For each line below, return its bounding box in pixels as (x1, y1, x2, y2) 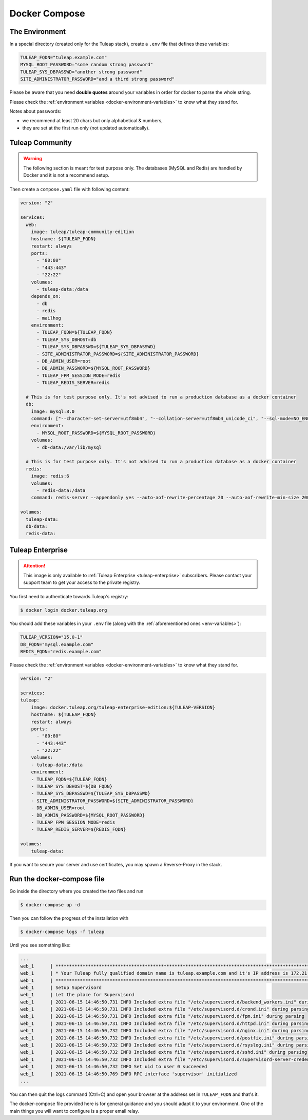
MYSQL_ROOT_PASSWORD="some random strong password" (20, 62, 153, 68)
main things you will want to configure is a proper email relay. (9, 1108, 140, 1114)
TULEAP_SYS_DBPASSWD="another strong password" (20, 69, 142, 74)
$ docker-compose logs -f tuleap (20, 929, 105, 935)
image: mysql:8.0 (31, 408, 75, 414)
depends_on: (31, 293, 62, 299)
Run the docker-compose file (9, 875, 105, 883)
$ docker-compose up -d (20, 902, 81, 908)
